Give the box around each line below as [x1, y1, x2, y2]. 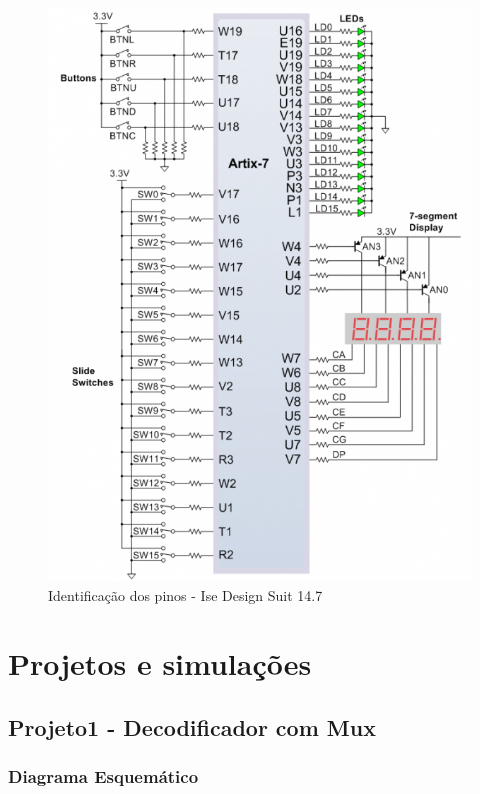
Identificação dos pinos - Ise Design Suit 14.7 [48, 584, 323, 605]
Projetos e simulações [8, 643, 312, 684]
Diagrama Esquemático [8, 764, 199, 789]
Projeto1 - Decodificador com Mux [8, 712, 376, 743]
